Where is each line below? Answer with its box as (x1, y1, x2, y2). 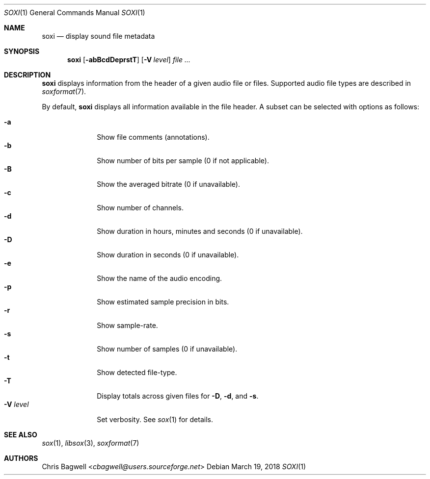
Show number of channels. (97, 203, 184, 212)
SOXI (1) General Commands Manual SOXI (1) (4, 8, 145, 17)
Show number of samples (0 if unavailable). (97, 345, 238, 353)
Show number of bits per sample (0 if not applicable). (97, 156, 269, 165)
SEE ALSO (4, 430, 37, 439)
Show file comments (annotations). (97, 133, 210, 141)
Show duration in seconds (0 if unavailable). (97, 251, 239, 259)
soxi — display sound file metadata (42, 32, 155, 40)
